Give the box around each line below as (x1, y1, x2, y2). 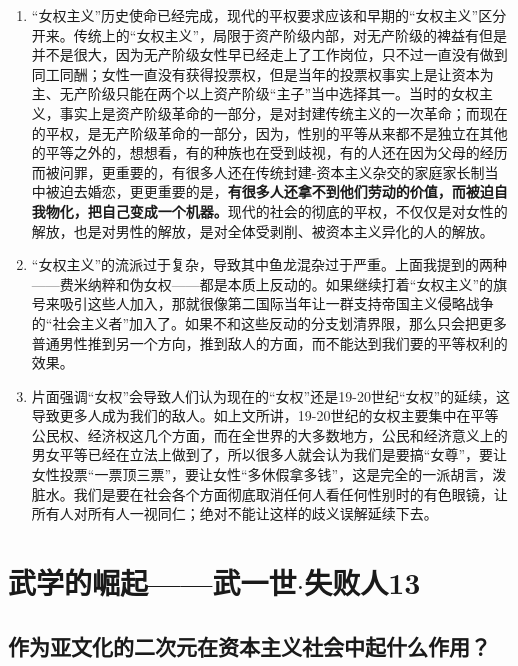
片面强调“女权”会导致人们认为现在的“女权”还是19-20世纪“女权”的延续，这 (31, 385, 511, 406)
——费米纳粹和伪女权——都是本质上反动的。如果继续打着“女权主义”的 (31, 273, 494, 294)
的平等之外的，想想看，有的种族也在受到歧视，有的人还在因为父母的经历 (31, 142, 508, 163)
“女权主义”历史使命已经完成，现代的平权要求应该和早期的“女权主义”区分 (31, 5, 507, 25)
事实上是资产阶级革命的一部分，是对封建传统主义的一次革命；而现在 (59, 102, 508, 123)
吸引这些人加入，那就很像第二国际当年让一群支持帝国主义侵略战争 (59, 293, 494, 314)
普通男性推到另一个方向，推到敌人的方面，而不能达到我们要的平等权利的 (31, 332, 508, 353)
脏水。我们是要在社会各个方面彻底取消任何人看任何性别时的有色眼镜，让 (31, 483, 508, 504)
